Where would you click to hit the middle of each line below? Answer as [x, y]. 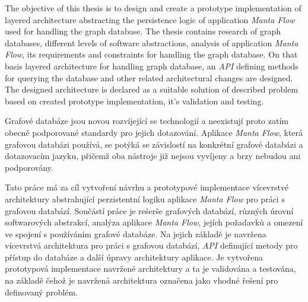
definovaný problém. [41, 292]
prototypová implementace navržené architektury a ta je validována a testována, [150, 268]
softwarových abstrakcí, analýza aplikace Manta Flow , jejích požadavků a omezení [154, 222]
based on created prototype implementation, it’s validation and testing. [134, 101]
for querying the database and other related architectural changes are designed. [149, 77]
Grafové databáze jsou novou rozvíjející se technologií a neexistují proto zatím [147, 121]
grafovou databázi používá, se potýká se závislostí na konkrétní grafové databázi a [154, 144]
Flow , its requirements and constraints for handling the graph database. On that [151, 54]
